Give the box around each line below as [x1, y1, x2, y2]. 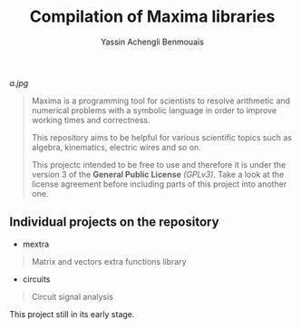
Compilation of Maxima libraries [29, 6, 276, 27]
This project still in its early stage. [9, 308, 135, 319]
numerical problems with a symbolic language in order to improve [31, 104, 277, 115]
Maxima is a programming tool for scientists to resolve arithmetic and [31, 95, 291, 106]
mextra [22, 238, 50, 249]
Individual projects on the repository [9, 215, 219, 230]
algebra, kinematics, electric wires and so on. [31, 141, 201, 152]
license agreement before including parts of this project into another [31, 179, 287, 189]
